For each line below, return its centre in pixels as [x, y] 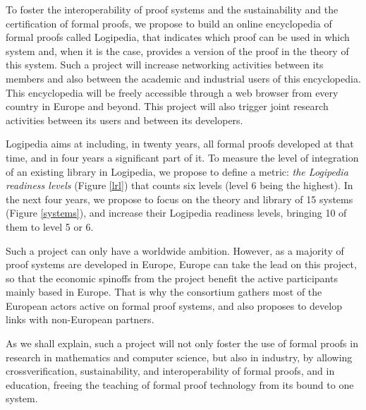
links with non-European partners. [80, 319]
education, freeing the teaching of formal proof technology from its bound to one [180, 384]
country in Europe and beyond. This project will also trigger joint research [167, 106]
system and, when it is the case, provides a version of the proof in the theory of [177, 50]
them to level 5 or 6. [50, 226]
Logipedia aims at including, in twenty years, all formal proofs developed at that [180, 144]
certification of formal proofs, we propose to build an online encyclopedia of [169, 23]
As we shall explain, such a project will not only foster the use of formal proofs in [182, 343]
